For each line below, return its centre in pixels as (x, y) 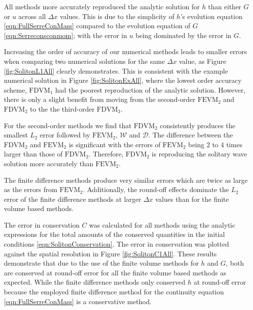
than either (225, 6)
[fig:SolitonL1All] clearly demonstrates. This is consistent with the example (116, 70)
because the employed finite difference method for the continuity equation (114, 292)
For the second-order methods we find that (68, 125)
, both (235, 263)
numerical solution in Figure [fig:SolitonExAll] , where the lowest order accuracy (123, 80)
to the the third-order (62, 108)
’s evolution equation (212, 16)
